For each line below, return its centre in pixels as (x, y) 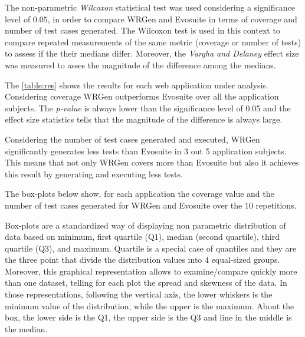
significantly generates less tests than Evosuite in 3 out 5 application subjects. (146, 151)
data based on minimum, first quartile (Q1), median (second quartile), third (142, 237)
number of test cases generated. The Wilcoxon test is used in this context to (142, 30)
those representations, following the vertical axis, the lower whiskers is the (139, 294)
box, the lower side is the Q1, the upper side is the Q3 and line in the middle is (148, 317)
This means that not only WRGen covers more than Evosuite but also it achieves (152, 162)
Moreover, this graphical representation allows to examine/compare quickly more (151, 271)
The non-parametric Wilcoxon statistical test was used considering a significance (150, 7)
